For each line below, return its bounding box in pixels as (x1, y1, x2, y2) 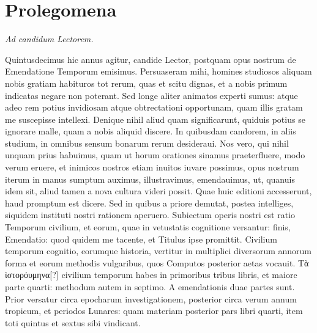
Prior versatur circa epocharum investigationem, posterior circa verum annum (5, 292, 297, 305)
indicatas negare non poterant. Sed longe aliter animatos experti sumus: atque (5, 89, 298, 101)
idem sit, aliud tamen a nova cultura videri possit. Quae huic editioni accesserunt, (5, 185, 312, 197)
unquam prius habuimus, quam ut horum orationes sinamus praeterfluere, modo (5, 148, 305, 161)
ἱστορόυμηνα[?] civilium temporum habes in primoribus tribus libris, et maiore (5, 268, 297, 281)
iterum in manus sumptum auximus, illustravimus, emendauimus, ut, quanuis (5, 172, 295, 185)
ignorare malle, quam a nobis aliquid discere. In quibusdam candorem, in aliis (5, 125, 296, 137)
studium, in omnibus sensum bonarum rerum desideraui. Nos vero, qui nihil (5, 136, 289, 149)
